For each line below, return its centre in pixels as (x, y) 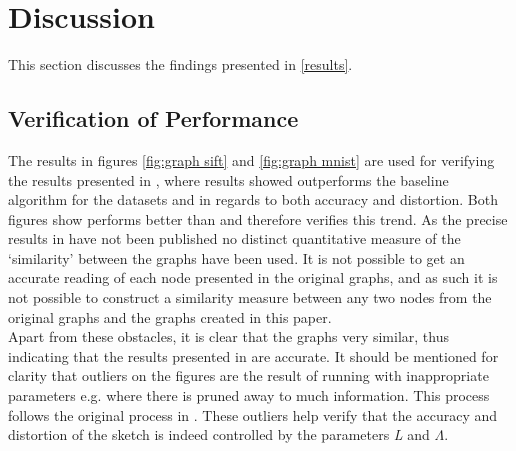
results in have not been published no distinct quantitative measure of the (234, 238)
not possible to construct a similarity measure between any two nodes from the (250, 297)
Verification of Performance (153, 118)
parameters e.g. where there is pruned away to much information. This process (249, 395)
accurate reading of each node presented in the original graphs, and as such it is (253, 277)
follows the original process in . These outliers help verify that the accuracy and (253, 414)
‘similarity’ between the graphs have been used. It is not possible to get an (236, 257)
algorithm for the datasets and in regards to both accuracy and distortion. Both (253, 199)
